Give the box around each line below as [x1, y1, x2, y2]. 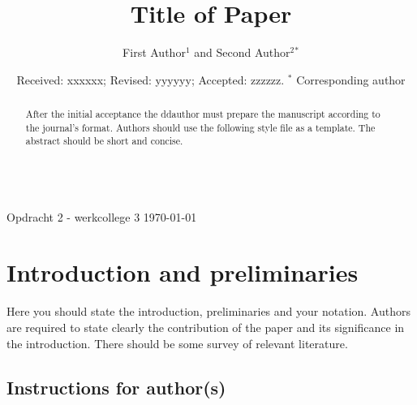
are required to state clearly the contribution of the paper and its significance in [6, 318, 405, 335]
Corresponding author [296, 71, 406, 88]
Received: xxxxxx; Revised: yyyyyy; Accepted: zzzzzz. [16, 71, 285, 88]
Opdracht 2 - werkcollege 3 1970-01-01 [6, 208, 197, 225]
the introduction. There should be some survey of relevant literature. [6, 334, 348, 351]
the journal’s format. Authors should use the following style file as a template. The [25, 120, 376, 134]
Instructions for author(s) [6, 374, 226, 399]
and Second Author [194, 44, 290, 61]
